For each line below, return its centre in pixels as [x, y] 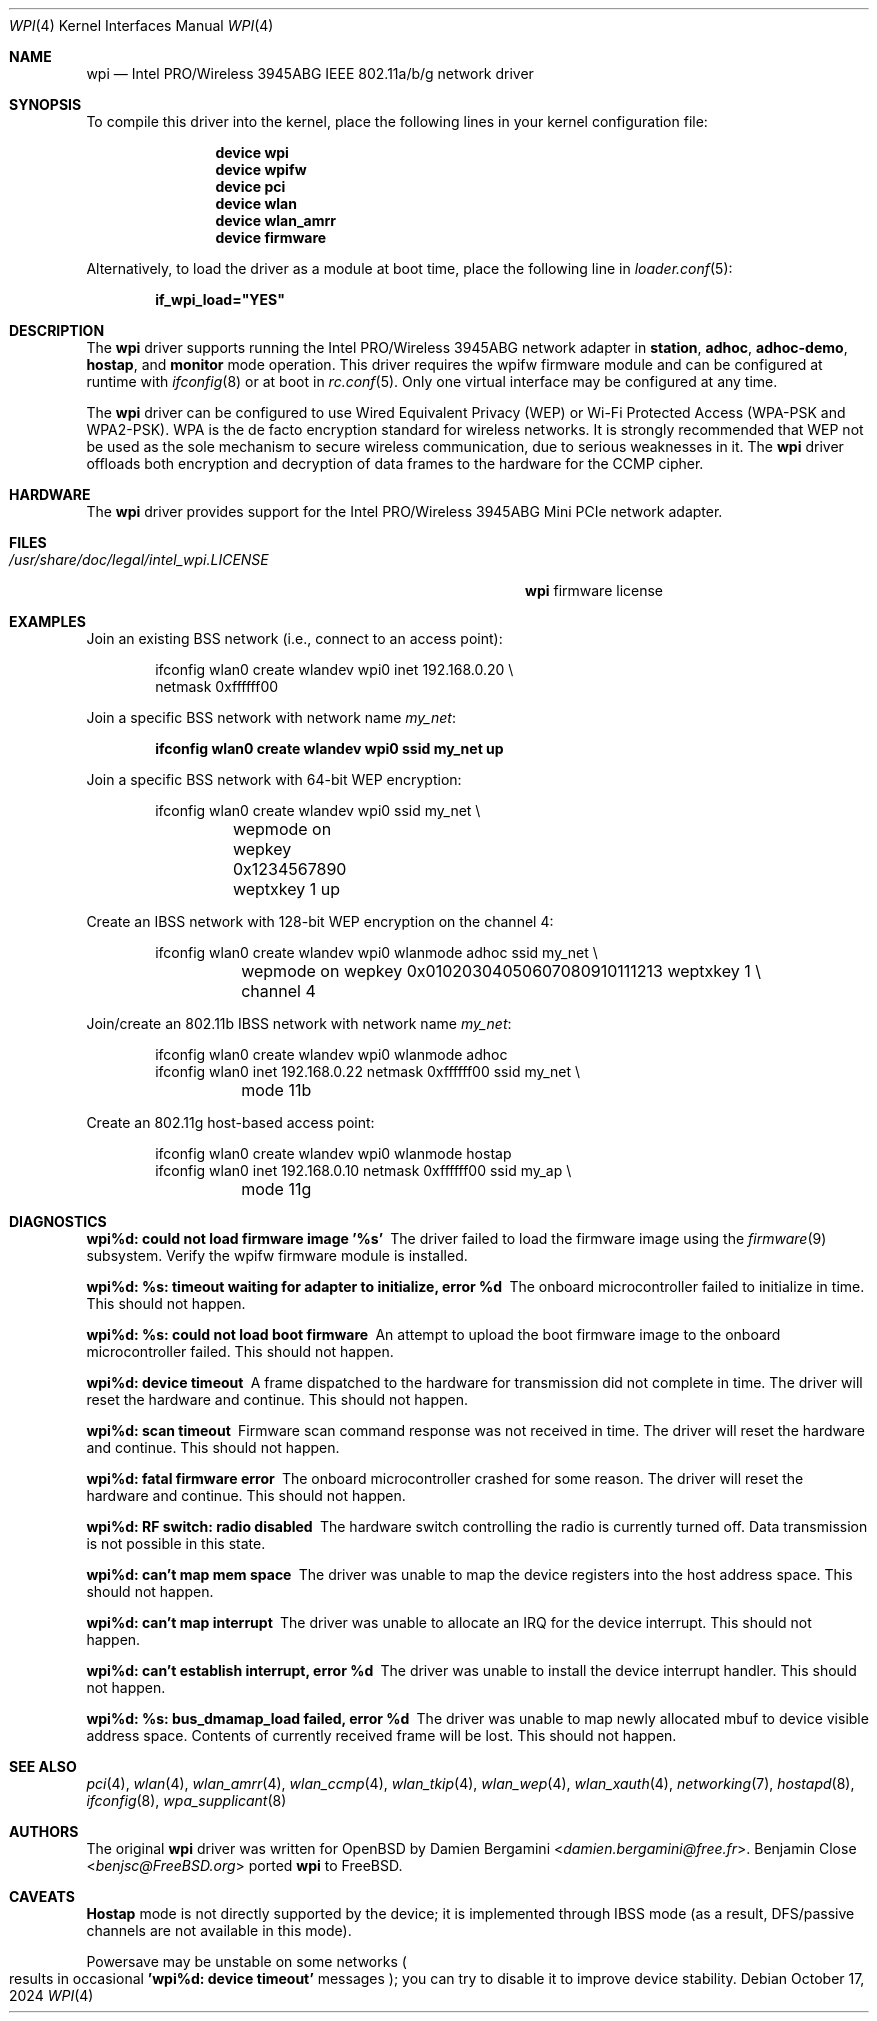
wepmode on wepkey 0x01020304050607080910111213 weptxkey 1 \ [501, 971]
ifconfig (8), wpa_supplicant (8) [186, 1800]
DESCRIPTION [57, 330]
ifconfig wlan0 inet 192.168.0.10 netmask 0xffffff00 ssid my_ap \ [363, 1170]
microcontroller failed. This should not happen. [240, 1351]
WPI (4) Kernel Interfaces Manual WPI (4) [141, 25]
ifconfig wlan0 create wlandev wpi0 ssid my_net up [329, 748]
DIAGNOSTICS [58, 1221]
